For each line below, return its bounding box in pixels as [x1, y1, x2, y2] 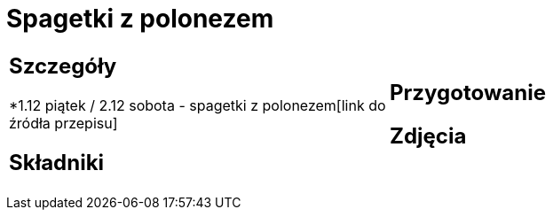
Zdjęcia [390, 122, 467, 149]
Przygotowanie [390, 79, 546, 105]
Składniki [9, 149, 105, 175]
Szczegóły [9, 52, 117, 79]
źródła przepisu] [9, 113, 118, 132]
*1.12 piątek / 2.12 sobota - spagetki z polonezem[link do [9, 96, 386, 114]
